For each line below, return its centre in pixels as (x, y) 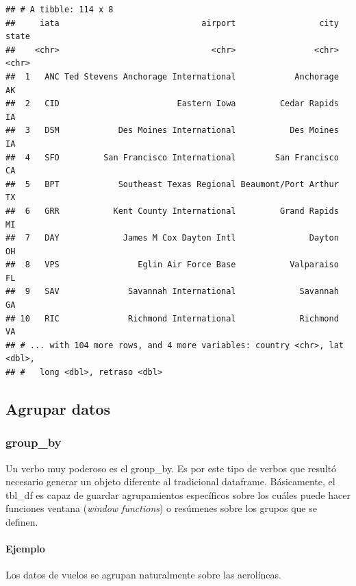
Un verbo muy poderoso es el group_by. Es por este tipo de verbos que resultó (171, 468)
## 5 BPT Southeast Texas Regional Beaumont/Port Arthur (172, 184)
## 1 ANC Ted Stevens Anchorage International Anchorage (172, 76)
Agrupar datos (58, 409)
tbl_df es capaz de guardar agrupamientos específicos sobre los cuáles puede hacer (178, 495)
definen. (22, 522)
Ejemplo (25, 549)
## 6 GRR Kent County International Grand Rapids (172, 211)
